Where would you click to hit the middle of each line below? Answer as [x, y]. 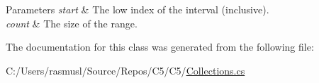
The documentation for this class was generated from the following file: [160, 47]
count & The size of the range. [72, 23]
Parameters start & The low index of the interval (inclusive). [138, 9]
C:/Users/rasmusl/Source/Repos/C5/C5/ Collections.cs [125, 70]
